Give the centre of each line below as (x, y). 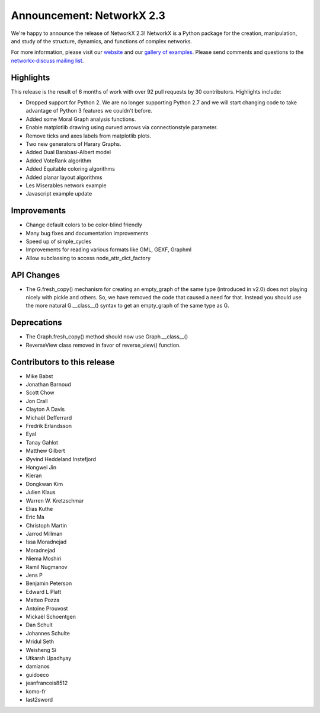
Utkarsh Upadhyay (49, 658)
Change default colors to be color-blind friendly (84, 225)
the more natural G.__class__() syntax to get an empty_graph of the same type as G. (127, 306)
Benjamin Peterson (49, 583)
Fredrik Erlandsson (49, 426)
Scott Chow (40, 393)
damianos (38, 666)
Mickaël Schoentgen (51, 617)
